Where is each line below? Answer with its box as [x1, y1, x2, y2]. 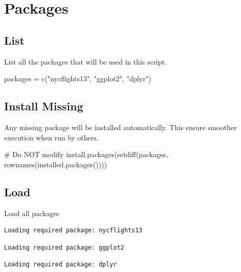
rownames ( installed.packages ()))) [4, 159, 107, 169]
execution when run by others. [4, 132, 99, 142]
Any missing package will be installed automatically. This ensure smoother [4, 122, 237, 132]
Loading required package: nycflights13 [4, 227, 143, 234]
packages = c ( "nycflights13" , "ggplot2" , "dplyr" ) [4, 73, 152, 84]
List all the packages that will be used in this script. [4, 56, 167, 67]
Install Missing [4, 98, 83, 114]
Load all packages [4, 207, 59, 218]
